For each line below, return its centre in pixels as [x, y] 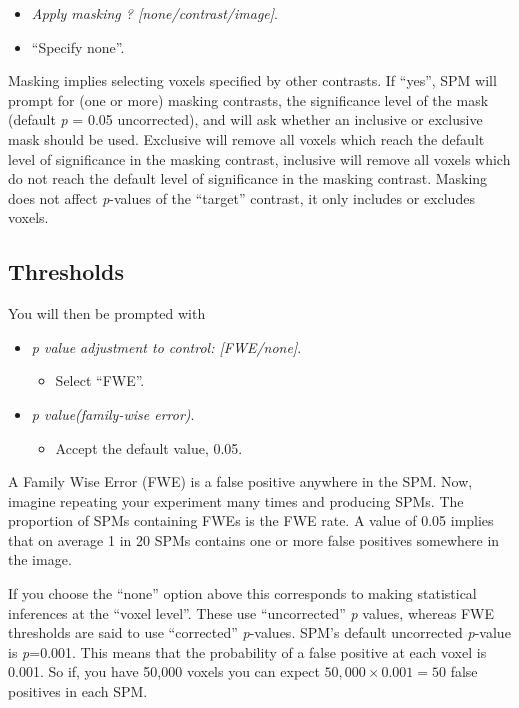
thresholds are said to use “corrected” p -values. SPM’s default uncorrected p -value [259, 632]
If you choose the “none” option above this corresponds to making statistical [242, 593]
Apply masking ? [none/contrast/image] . [154, 13]
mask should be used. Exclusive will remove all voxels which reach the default [246, 138]
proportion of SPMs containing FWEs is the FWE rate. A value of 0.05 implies [251, 520]
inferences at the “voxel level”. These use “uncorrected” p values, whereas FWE [251, 612]
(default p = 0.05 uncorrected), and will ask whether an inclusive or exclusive [245, 119]
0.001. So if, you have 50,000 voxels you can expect [164, 671]
